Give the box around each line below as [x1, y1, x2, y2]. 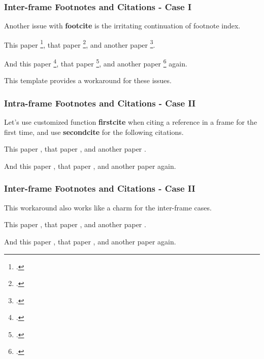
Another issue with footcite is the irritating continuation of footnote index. [4, 20, 241, 31]
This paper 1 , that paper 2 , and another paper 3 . [4, 38, 155, 50]
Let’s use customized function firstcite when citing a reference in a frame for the [4, 117, 257, 127]
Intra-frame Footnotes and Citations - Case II [4, 96, 196, 109]
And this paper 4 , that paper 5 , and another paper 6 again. [4, 57, 187, 68]
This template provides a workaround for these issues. [4, 75, 172, 86]
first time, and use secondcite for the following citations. [4, 126, 184, 137]
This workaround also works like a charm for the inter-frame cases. [4, 202, 212, 212]
